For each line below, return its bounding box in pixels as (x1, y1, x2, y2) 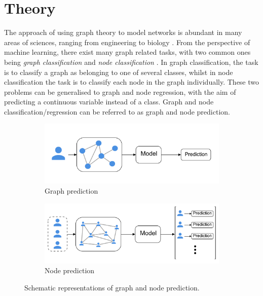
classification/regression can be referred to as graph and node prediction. (4, 106, 230, 117)
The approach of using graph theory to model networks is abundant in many (4, 27, 242, 38)
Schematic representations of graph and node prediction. (24, 282, 200, 292)
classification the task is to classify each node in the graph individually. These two (4, 77, 259, 87)
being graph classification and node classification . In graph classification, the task (4, 56, 258, 67)
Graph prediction (45, 185, 98, 196)
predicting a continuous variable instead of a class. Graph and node (4, 96, 214, 107)
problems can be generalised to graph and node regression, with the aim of (4, 86, 236, 97)
